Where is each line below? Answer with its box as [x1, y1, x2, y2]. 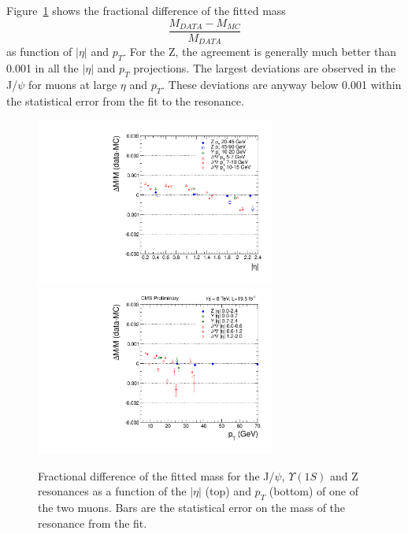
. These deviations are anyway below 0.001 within [161, 76, 402, 92]
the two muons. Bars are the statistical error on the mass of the [38, 499, 346, 516]
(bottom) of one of [269, 483, 358, 499]
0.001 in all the [6, 59, 79, 76]
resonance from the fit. [38, 514, 147, 531]
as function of [6, 43, 72, 60]
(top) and [205, 483, 251, 499]
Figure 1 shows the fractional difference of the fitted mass [6, 2, 286, 18]
